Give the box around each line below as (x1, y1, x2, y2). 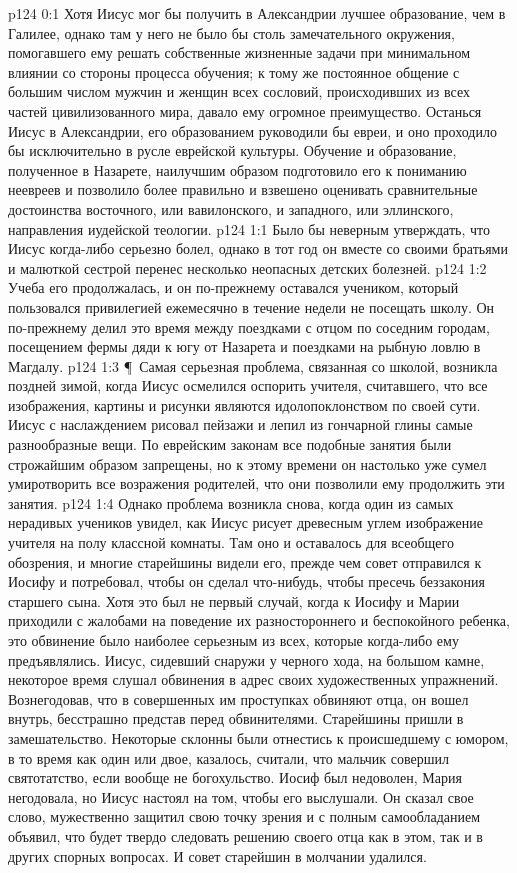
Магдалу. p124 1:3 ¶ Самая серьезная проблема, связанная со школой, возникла (8, 355, 498, 376)
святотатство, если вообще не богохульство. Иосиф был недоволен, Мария (8, 767, 462, 788)
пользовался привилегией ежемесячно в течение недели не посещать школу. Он (8, 296, 495, 317)
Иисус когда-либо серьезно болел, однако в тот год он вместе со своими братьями (8, 238, 508, 259)
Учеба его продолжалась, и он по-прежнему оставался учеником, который (8, 277, 459, 298)
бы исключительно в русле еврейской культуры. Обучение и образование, (8, 140, 457, 161)
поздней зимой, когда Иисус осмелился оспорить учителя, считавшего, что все (8, 375, 488, 396)
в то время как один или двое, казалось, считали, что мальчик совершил (8, 747, 450, 768)
